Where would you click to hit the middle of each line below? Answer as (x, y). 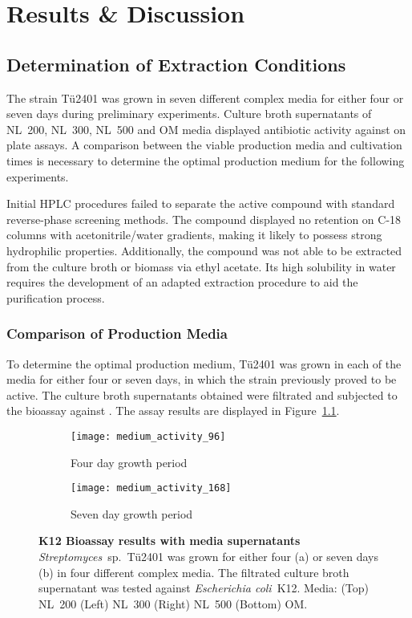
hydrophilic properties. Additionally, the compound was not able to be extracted (204, 250)
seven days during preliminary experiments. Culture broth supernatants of (189, 114)
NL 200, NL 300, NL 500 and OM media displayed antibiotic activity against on (206, 129)
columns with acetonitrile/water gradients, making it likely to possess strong (194, 235)
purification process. (56, 297)
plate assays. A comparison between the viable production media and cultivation (204, 145)
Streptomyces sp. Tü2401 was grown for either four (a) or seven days (209, 556)
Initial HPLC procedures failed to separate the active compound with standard (201, 203)
